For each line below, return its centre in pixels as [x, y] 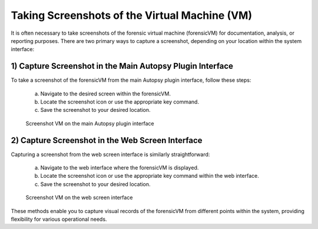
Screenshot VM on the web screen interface [79, 198]
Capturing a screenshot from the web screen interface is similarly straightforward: [110, 154]
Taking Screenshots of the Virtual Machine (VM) [132, 15]
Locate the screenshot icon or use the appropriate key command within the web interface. [150, 176]
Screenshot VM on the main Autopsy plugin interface [90, 123]
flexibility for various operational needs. [59, 219]
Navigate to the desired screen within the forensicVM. [105, 94]
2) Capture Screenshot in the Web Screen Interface [107, 140]
